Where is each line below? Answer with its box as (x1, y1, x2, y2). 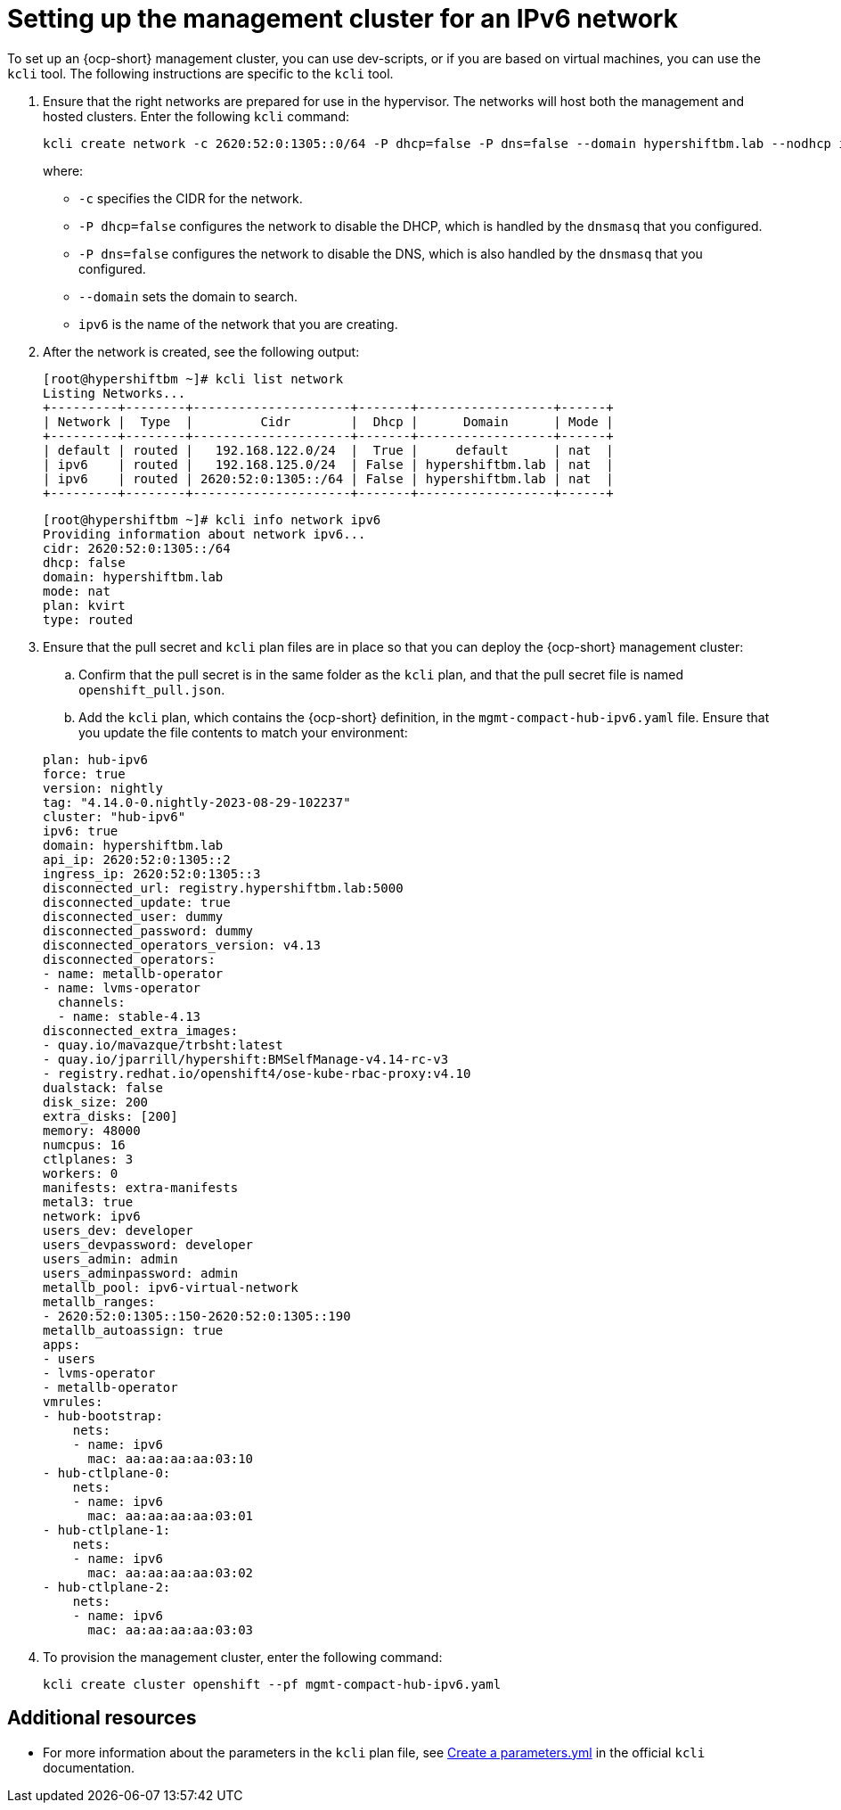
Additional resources (7, 1707, 197, 1730)
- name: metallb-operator (43, 966, 224, 981)
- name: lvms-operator (43, 980, 201, 995)
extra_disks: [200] (43, 1108, 178, 1123)
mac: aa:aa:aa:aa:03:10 (87, 1451, 254, 1466)
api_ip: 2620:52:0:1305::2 (43, 852, 231, 867)
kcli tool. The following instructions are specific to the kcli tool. (7, 65, 394, 81)
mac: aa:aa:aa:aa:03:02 (87, 1565, 254, 1580)
